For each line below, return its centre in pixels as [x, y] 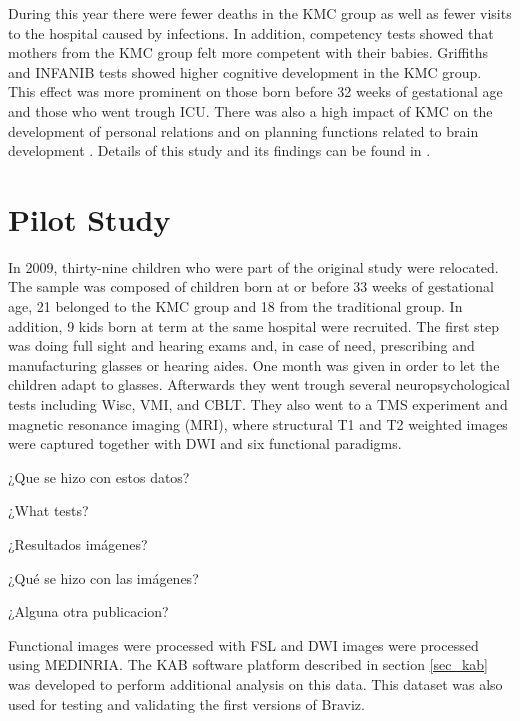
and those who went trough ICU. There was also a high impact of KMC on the [250, 110]
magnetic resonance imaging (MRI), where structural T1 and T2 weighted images [258, 423]
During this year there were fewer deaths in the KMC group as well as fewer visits [260, 13]
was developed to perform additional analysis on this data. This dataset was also [255, 683]
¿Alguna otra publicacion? [88, 611]
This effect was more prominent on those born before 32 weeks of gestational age [255, 91]
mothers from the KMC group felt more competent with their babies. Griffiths [248, 52]
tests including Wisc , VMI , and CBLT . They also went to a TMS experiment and [258, 404]
